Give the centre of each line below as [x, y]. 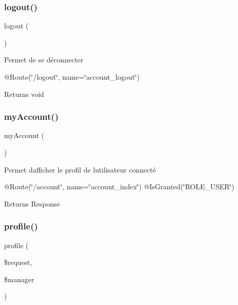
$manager [19, 279]
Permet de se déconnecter [44, 60]
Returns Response [32, 203]
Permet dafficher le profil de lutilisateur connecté [80, 169]
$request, [18, 262]
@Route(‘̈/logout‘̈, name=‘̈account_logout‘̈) [72, 77]
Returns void [24, 94]
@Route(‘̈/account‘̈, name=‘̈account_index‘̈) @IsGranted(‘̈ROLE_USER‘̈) [119, 187]
